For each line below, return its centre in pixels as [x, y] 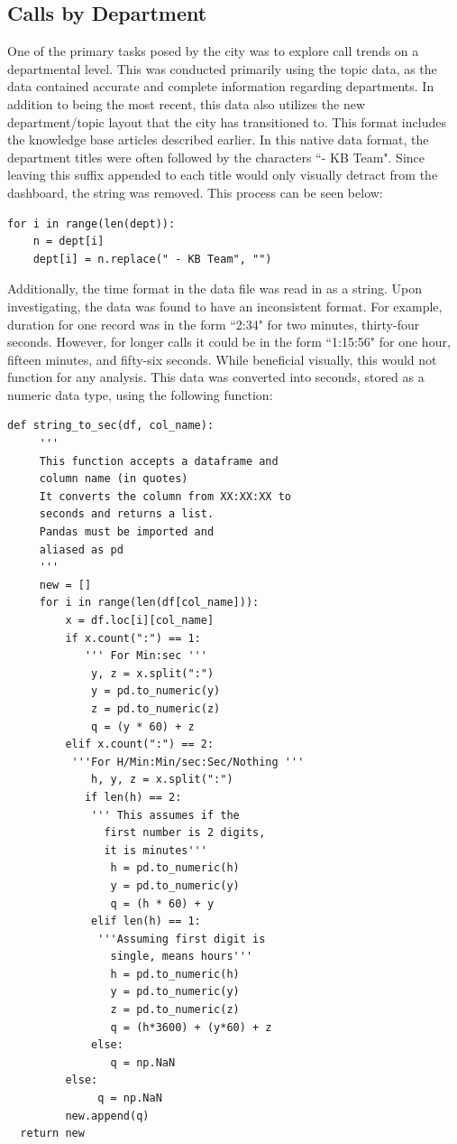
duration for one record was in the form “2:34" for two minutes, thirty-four [214, 324]
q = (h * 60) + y [162, 903]
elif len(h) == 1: [146, 921]
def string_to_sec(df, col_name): [111, 426]
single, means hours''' [182, 957]
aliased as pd [81, 549]
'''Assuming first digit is [182, 939]
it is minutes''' [155, 850]
